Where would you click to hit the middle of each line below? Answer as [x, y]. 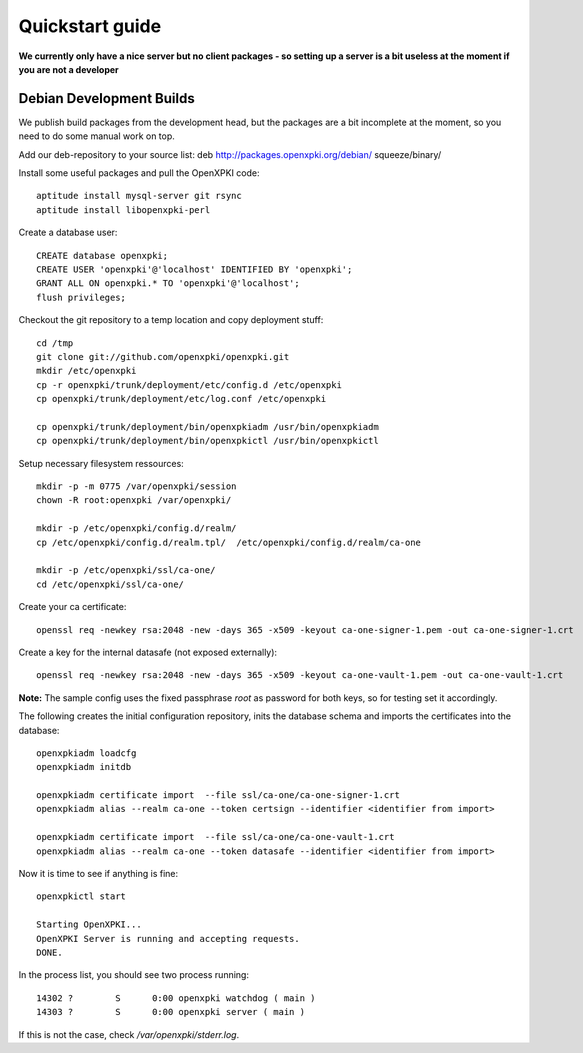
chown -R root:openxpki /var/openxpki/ [134, 500]
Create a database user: [68, 232]
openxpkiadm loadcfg [86, 753]
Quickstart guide [90, 26]
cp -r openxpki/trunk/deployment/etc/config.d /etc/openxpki [189, 384]
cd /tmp [55, 343]
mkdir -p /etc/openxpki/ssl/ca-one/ [126, 570]
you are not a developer [68, 69]
